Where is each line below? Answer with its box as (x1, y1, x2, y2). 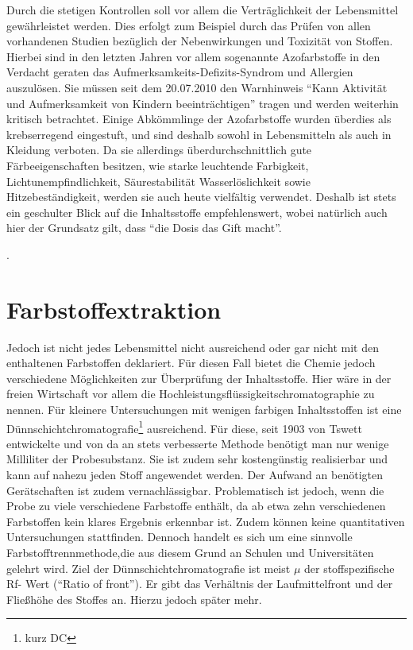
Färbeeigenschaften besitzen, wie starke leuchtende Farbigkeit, (6, 157, 309, 173)
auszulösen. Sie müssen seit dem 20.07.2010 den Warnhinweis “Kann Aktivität (6, 79, 388, 95)
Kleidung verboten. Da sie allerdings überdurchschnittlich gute (6, 141, 312, 158)
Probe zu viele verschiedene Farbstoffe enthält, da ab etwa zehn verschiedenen (6, 497, 386, 514)
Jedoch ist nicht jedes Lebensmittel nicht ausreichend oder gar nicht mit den (6, 339, 380, 355)
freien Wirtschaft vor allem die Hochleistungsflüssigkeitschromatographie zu (6, 385, 375, 402)
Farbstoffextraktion (6, 292, 222, 325)
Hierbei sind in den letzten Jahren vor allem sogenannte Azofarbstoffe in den (6, 48, 380, 64)
